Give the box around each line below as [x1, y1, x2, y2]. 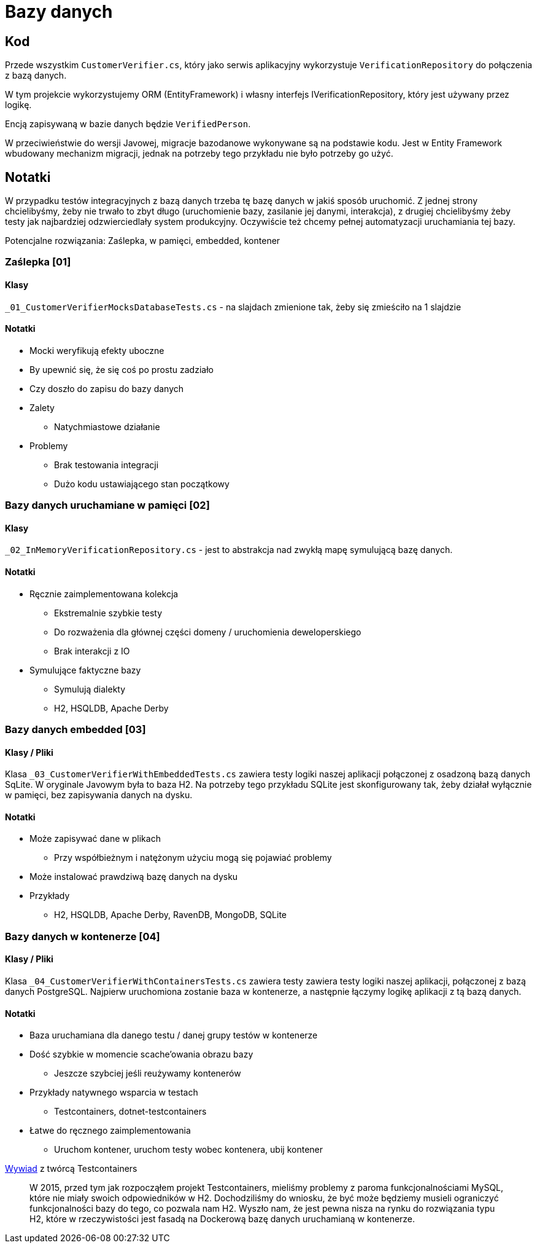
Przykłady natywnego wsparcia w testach [29, 1087, 198, 1098]
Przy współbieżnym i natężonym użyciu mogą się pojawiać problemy [54, 852, 332, 863]
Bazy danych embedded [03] [5, 723, 146, 736]
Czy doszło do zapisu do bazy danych [29, 383, 184, 394]
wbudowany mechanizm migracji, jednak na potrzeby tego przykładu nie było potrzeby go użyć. [5, 148, 393, 159]
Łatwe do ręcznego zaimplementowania [29, 1125, 191, 1136]
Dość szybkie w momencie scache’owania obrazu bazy [29, 1049, 253, 1060]
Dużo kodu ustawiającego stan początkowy [54, 478, 230, 489]
